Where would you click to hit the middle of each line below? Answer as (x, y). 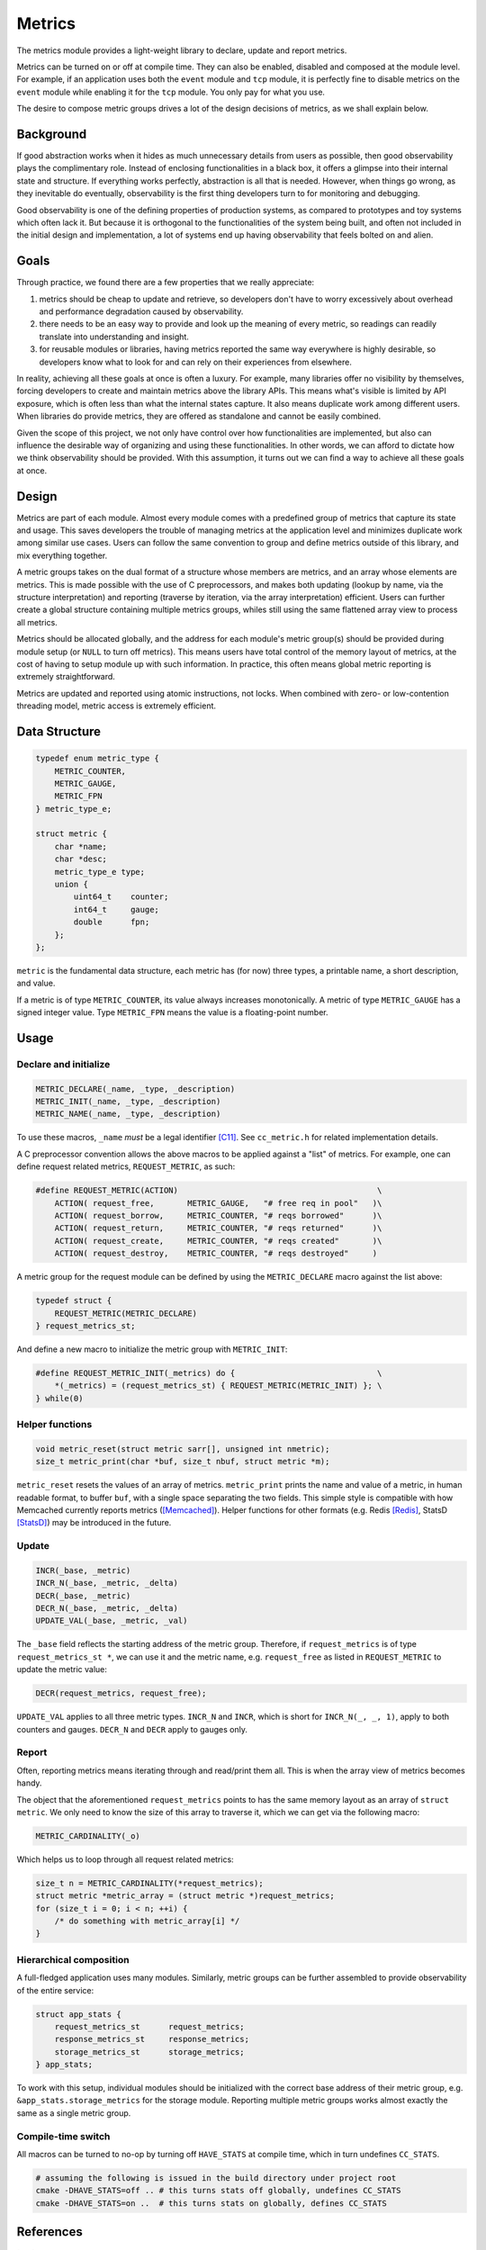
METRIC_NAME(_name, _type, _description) (128, 1114)
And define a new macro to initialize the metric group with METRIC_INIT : (152, 1349)
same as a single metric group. (74, 2113)
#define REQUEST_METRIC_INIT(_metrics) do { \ (209, 1373)
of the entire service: (55, 1990)
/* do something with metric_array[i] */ (147, 1921)
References (49, 2232)
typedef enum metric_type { (97, 759)
